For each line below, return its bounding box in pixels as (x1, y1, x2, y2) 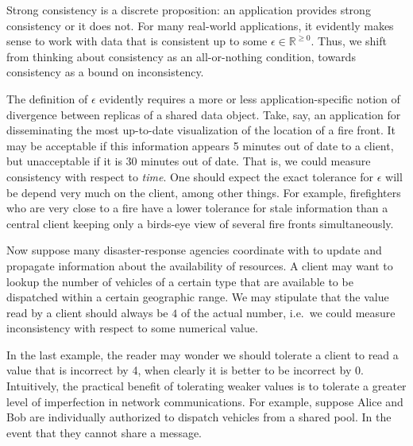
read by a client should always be (6, 304, 168, 320)
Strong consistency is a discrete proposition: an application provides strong (6, 2, 371, 17)
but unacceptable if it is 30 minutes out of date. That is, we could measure (6, 153, 371, 169)
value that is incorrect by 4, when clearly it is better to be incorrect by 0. (6, 362, 364, 378)
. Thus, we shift (311, 33, 387, 49)
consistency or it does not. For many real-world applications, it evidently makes (6, 17, 394, 33)
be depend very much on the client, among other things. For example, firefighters (6, 184, 401, 200)
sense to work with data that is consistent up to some (6, 33, 268, 49)
